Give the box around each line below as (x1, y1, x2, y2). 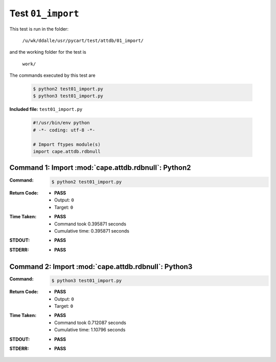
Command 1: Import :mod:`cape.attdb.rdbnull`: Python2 (9, 164, 191, 172)
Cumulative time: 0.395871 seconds (54, 228, 130, 234)
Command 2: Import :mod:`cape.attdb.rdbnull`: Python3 (9, 262, 193, 271)
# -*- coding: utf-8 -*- (33, 127, 96, 133)
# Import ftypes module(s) (33, 141, 101, 147)
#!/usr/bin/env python (33, 120, 90, 126)
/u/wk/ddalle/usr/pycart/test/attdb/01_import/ (22, 37, 144, 43)
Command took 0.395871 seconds (54, 220, 126, 227)
